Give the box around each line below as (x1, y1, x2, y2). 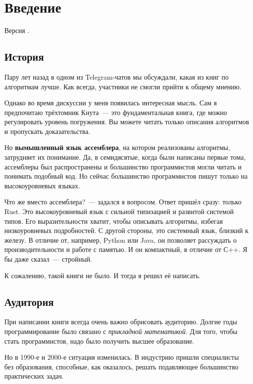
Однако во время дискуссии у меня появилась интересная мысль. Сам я (4, 98, 217, 108)
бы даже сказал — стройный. (4, 254, 92, 264)
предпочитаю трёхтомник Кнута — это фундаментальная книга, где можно (4, 107, 227, 117)
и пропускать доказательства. (4, 126, 90, 136)
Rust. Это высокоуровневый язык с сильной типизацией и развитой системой (4, 206, 234, 217)
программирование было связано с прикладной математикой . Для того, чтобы (4, 326, 237, 336)
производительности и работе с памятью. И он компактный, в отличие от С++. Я (4, 244, 248, 254)
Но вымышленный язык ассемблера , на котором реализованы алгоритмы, (4, 142, 230, 152)
